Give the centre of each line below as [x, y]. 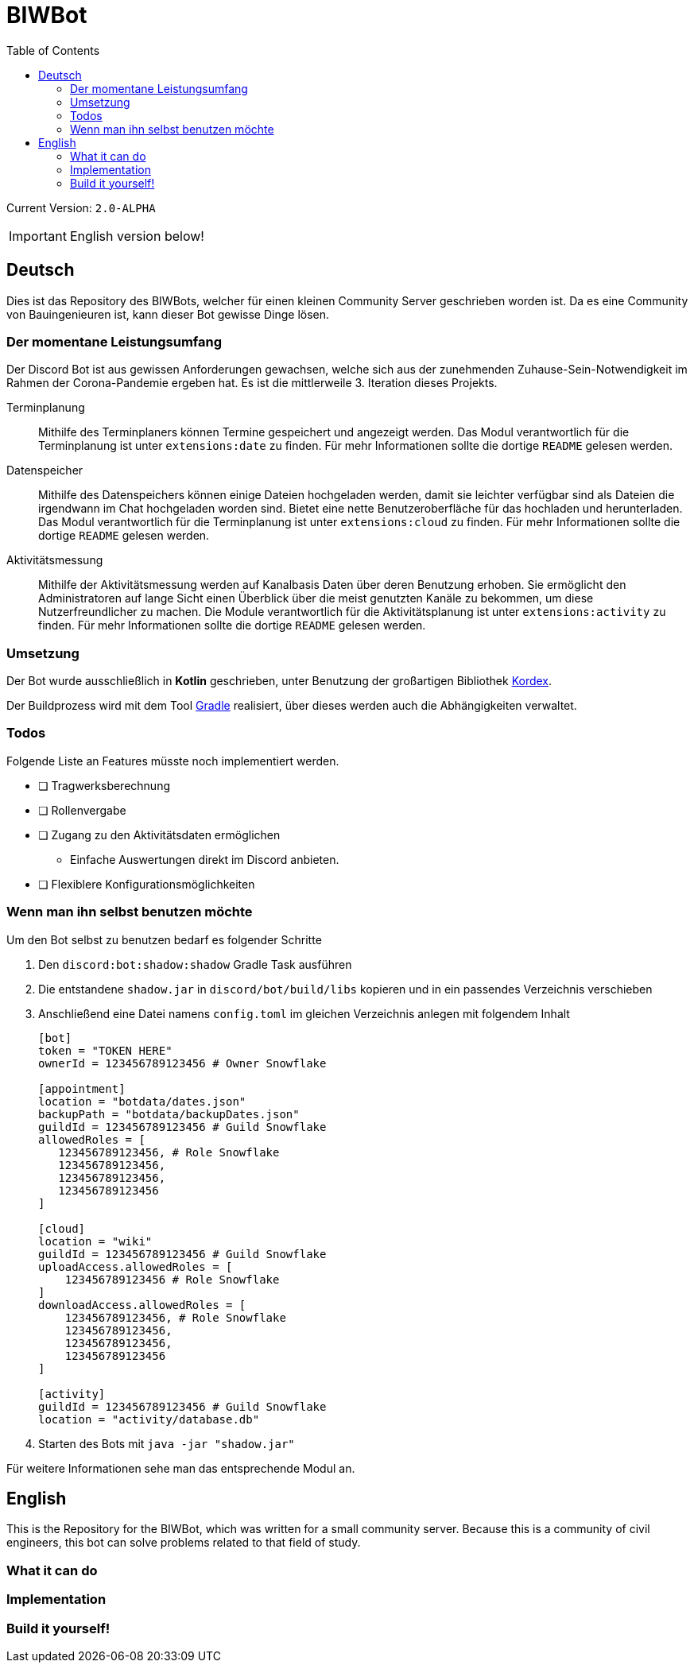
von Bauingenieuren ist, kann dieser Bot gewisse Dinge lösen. [168, 314]
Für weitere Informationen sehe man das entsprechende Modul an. [181, 1468]
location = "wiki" [95, 1241]
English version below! [137, 236]
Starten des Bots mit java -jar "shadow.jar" [167, 1443]
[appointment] [82, 1088]
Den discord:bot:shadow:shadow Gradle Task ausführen [195, 964]
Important [38, 236]
